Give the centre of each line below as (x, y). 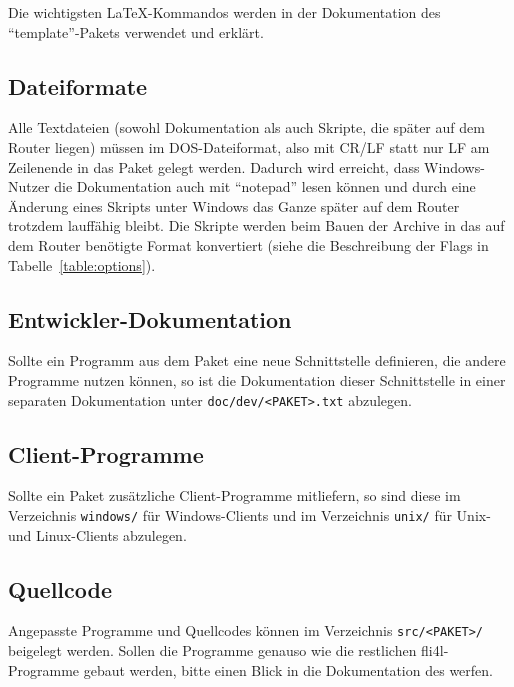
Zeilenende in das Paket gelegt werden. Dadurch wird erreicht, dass (214, 166)
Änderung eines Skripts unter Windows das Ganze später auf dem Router (234, 205)
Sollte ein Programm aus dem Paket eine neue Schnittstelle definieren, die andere (257, 360)
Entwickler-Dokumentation (150, 318)
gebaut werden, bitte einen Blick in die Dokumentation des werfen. (288, 669)
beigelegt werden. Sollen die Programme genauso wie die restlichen (212, 650)
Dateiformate (78, 85)
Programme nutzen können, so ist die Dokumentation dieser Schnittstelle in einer (257, 379)
